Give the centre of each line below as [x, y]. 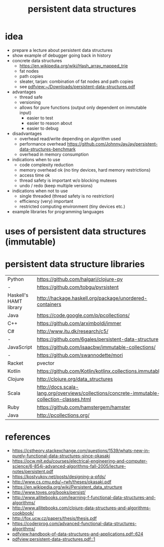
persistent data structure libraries [75, 264]
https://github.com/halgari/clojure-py [80, 279]
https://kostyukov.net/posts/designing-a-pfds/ [59, 477]
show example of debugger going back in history [61, 55]
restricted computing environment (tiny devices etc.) [72, 206]
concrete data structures [37, 60]
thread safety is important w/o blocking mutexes [68, 180]
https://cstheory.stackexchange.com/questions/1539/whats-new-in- [81, 450]
